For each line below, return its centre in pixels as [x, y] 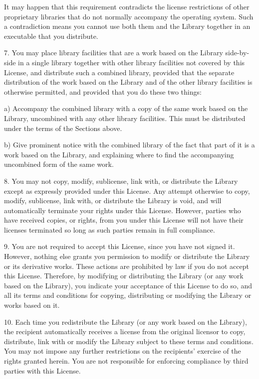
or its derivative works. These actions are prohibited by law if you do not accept [127, 266]
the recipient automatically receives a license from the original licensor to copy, [125, 331]
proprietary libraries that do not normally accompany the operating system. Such [129, 16]
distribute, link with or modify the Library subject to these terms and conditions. [129, 341]
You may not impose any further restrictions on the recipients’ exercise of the [123, 351]
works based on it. [32, 305]
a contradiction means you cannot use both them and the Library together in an [127, 26]
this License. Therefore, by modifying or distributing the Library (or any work [124, 276]
